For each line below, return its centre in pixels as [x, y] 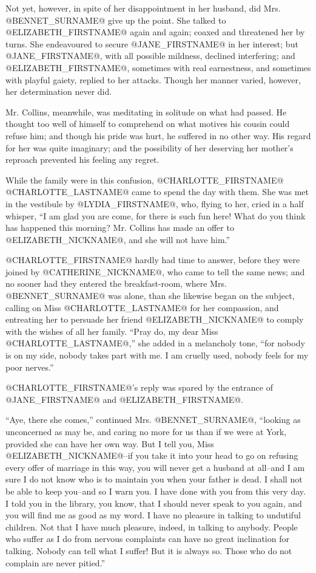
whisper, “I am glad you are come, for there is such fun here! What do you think [156, 215]
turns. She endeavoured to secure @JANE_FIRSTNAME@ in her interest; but [152, 43]
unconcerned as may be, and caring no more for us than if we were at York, [146, 431]
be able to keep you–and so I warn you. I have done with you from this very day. [156, 491]
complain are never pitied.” [55, 562]
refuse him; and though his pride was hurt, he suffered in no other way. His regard [158, 135]
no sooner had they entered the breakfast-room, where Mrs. [116, 283]
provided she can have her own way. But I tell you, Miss [110, 443]
